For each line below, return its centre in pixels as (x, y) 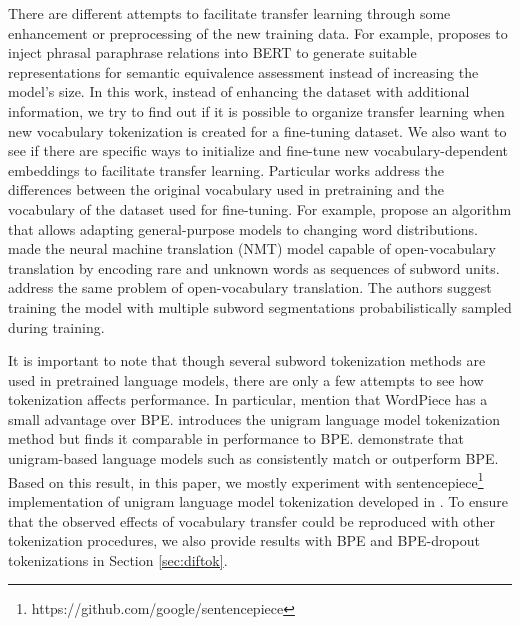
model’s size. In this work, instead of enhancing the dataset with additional (239, 91)
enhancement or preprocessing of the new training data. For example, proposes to (258, 32)
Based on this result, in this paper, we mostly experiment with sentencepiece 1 (246, 480)
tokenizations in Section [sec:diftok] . (118, 559)
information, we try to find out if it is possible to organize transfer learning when (256, 110)
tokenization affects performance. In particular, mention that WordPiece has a (248, 399)
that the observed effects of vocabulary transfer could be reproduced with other (252, 520)
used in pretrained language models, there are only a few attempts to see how (246, 379)
